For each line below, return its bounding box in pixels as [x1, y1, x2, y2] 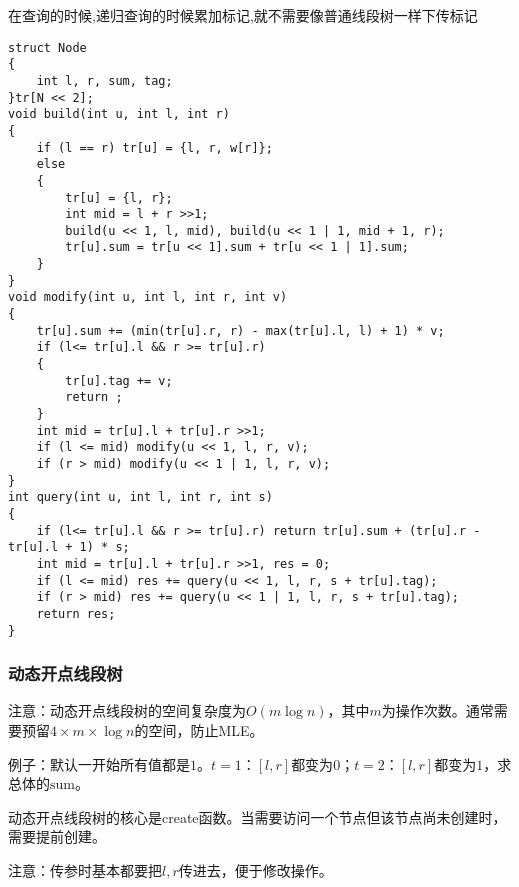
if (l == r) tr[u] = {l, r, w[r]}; [36, 140, 273, 155]
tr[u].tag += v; [65, 373, 173, 388]
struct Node [8, 40, 87, 55]
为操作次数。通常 [381, 700, 494, 721]
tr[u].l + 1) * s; [8, 540, 130, 555]
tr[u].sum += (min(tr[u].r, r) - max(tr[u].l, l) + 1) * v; [36, 323, 445, 338]
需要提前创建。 [8, 826, 106, 847]
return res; [36, 606, 116, 621]
